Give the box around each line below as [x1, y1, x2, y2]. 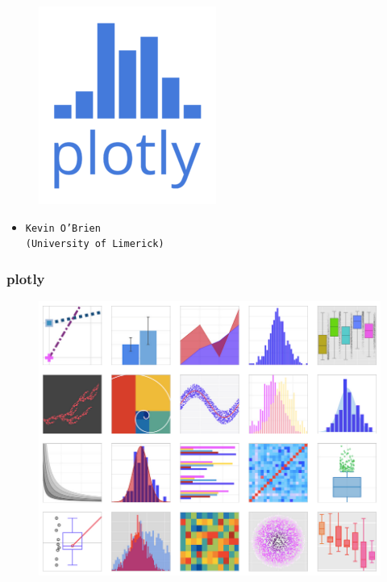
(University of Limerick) [25, 238, 164, 250]
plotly [6, 268, 45, 288]
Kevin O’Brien [25, 222, 101, 234]
